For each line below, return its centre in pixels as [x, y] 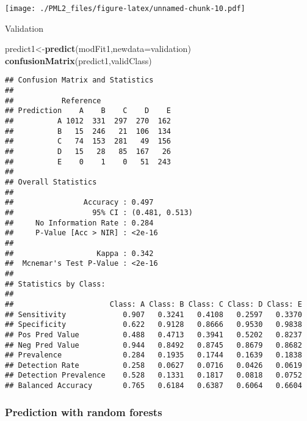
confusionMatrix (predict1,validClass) [78, 60]
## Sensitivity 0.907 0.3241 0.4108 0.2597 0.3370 [153, 314]
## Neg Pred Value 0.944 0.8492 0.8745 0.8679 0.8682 [153, 345]
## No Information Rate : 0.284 [79, 223]
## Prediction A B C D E [88, 111]
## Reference [53, 101]
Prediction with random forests [84, 412]
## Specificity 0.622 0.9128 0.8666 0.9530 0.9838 [153, 325]
